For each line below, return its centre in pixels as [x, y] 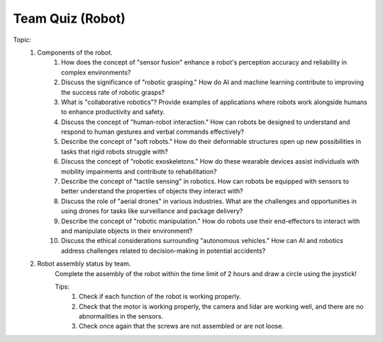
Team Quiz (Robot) [69, 18]
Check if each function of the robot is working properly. [160, 297]
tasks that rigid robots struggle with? [115, 152]
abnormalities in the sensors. [121, 317]
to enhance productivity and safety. [113, 112]
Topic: [22, 40]
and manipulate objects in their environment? [127, 231]
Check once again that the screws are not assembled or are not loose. [181, 326]
